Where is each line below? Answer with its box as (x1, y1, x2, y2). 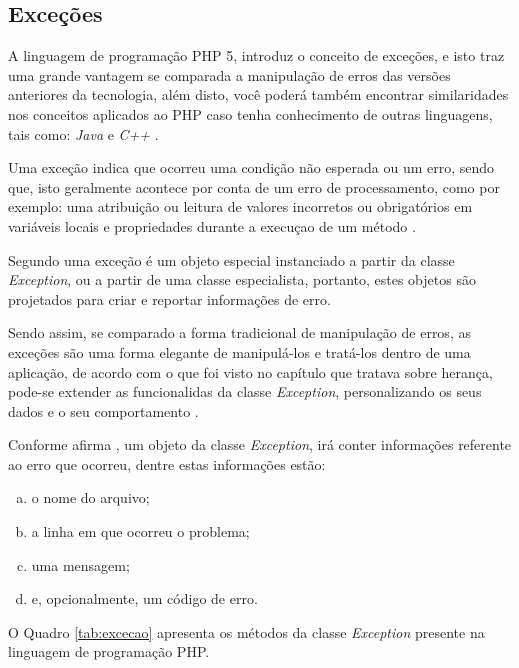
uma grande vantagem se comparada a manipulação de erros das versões (8, 64, 451, 85)
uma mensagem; (31, 554, 130, 575)
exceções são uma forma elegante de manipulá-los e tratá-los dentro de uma (8, 341, 471, 362)
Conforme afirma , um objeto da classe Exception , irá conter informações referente (8, 434, 512, 455)
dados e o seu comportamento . (8, 400, 199, 421)
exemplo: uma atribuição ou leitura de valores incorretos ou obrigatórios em (8, 196, 473, 217)
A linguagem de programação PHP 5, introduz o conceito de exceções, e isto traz (8, 45, 505, 66)
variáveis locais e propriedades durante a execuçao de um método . (8, 215, 416, 236)
